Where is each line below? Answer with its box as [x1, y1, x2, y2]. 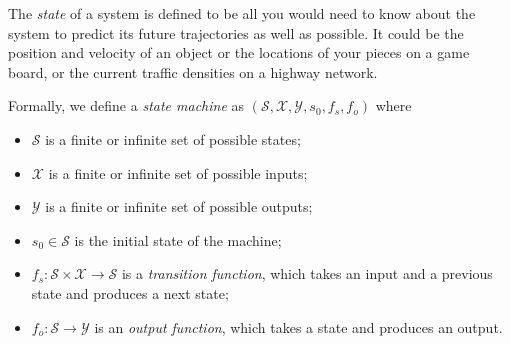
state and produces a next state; [31, 282, 229, 303]
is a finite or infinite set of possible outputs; [45, 196, 313, 217]
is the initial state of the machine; [74, 229, 282, 250]
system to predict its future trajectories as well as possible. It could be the [8, 22, 464, 43]
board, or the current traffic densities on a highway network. [8, 61, 378, 82]
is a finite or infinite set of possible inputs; [48, 162, 308, 183]
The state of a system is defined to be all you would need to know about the [8, 3, 476, 23]
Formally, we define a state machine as [8, 95, 245, 116]
